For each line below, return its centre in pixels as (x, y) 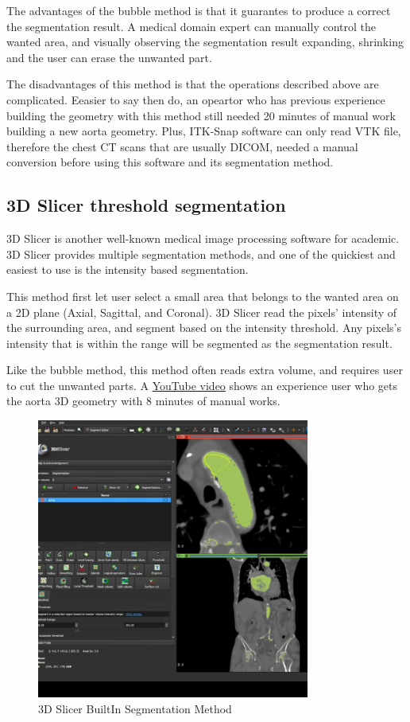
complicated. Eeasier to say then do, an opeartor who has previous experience (196, 99)
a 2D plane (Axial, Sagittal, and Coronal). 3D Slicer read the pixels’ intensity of (202, 312)
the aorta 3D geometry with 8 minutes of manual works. (143, 401)
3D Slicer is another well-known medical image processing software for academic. (203, 238)
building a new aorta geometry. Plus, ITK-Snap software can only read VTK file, (204, 131)
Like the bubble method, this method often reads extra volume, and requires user (205, 370)
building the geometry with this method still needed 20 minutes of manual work (201, 115)
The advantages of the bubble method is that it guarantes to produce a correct (199, 10)
